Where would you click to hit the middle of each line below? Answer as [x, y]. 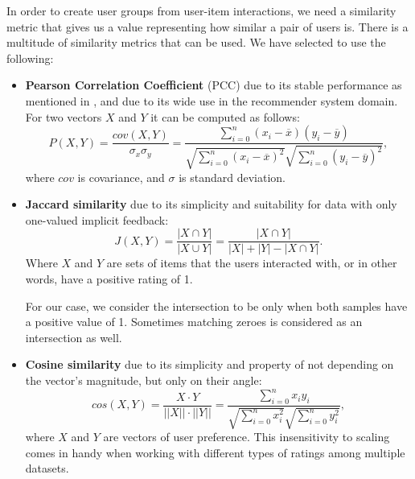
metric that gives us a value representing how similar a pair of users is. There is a [207, 26]
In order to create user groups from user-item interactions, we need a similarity [201, 10]
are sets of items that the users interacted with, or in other [252, 263]
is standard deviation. [232, 177]
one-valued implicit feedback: [97, 219]
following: [30, 58]
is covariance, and [121, 177]
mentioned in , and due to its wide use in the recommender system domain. [212, 100]
